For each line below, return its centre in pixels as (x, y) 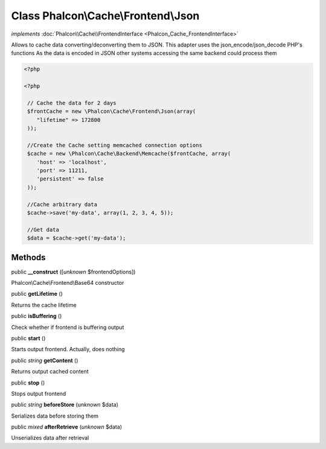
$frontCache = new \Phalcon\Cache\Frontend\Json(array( (112, 111)
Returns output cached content (50, 372)
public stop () (28, 383)
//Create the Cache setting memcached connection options (115, 145)
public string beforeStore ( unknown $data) (65, 405)
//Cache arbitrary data (62, 204)
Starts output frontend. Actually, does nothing (68, 349)
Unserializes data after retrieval (50, 438)
